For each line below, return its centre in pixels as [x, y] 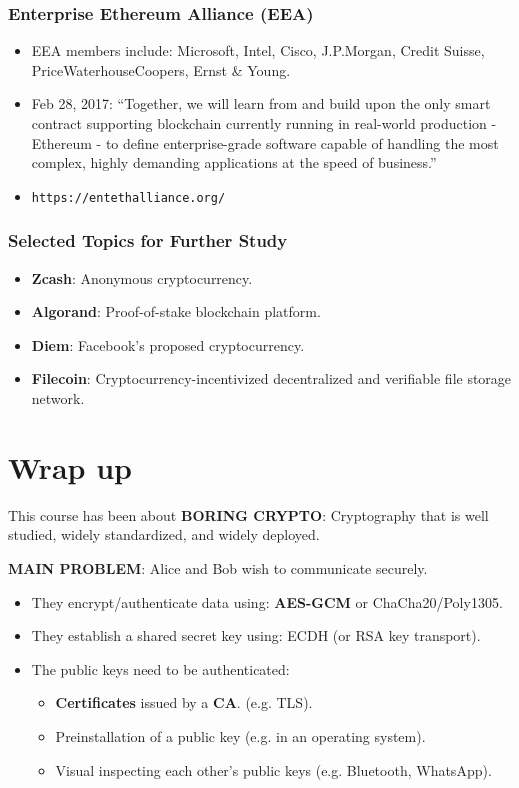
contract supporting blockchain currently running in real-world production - [264, 123]
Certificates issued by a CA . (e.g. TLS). [184, 702]
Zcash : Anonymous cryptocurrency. [142, 277]
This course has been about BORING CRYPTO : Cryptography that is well [248, 514]
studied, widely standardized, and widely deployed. [164, 534]
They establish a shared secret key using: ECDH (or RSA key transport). [256, 635]
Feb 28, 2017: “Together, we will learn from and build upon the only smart [261, 103]
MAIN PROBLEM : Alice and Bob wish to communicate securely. [218, 567]
